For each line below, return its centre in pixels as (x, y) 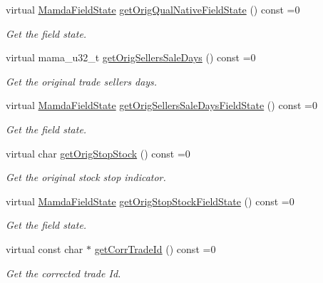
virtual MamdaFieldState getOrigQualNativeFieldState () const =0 (153, 9)
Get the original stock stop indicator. (86, 177)
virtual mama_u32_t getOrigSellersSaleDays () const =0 (131, 57)
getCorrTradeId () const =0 (155, 248)
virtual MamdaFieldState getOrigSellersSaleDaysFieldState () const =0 (161, 105)
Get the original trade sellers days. (82, 81)
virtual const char (45, 248)
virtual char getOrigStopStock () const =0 (98, 153)
